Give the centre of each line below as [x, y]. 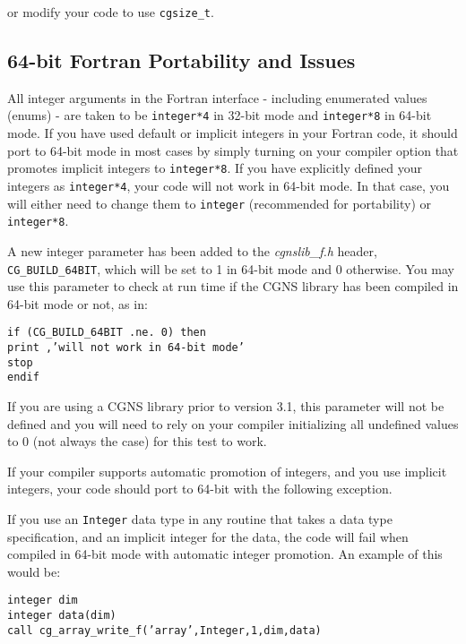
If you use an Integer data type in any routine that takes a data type [200, 518]
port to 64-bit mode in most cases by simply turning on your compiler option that [233, 150]
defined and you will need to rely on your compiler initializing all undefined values [233, 423]
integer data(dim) [62, 616]
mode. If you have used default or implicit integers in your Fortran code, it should [233, 133]
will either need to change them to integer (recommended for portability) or [220, 203]
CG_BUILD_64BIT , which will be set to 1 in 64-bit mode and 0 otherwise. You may [231, 268]
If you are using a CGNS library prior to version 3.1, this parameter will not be [226, 405]
